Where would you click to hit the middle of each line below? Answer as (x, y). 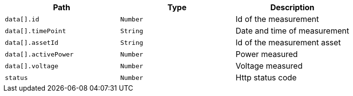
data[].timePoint (36, 31)
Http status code (266, 77)
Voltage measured (269, 66)
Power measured (267, 54)
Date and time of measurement (292, 31)
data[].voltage (32, 66)
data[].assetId (32, 42)
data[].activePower (39, 54)
